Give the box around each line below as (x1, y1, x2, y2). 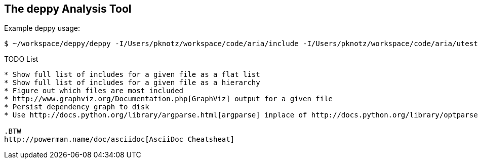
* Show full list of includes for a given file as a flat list (4, 70, 260, 79)
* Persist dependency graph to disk (4, 103, 149, 111)
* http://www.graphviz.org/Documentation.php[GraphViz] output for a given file (4, 95, 333, 103)
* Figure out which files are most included (4, 87, 184, 95)
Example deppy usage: (4, 24, 80, 33)
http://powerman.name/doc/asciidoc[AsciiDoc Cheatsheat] (4, 135, 235, 144)
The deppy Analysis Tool (4, 3, 132, 15)
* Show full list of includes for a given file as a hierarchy (4, 78, 260, 87)
